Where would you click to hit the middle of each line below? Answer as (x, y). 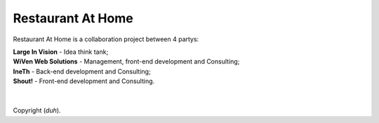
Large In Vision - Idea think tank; (61, 52)
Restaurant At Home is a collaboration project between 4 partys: (106, 39)
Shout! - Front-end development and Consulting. (84, 81)
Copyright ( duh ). (37, 110)
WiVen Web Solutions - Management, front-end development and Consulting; (126, 61)
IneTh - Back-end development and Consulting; (82, 71)
